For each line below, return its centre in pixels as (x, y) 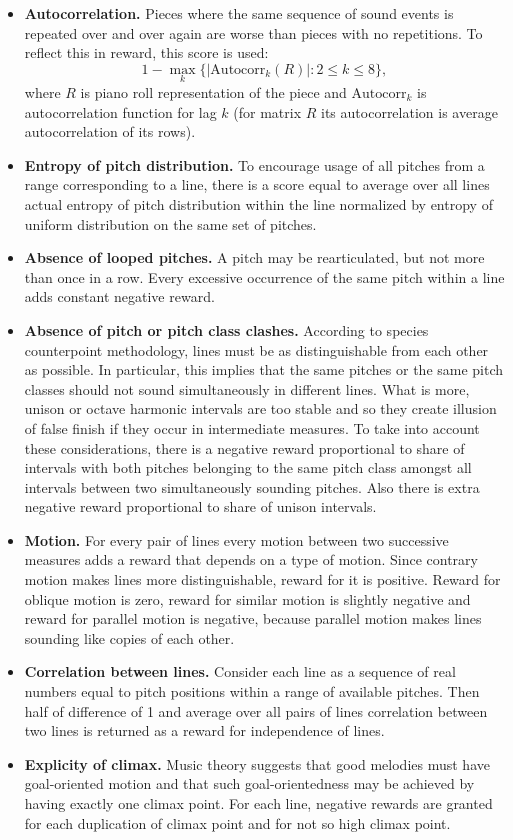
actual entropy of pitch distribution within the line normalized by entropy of (258, 203)
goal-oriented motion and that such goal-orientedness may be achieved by (249, 783)
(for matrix (267, 111)
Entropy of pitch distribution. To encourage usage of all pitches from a (254, 164)
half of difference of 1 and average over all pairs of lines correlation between (256, 710)
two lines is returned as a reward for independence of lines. (204, 730)
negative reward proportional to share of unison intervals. (200, 506)
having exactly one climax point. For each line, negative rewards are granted (258, 803)
